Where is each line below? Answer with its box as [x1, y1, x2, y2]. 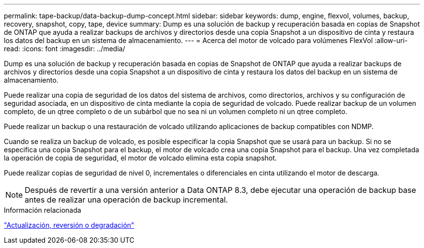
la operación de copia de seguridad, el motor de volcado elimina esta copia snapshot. [4, 154, 277, 162]
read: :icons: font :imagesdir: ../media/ [4, 44, 125, 53]
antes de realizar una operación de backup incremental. [25, 195, 228, 204]
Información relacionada [4, 206, 81, 214]
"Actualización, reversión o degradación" [4, 221, 135, 229]
